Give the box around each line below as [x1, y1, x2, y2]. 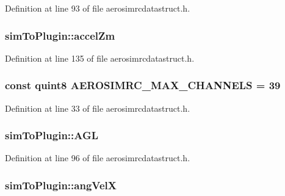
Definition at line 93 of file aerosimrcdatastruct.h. [5, 2, 190, 14]
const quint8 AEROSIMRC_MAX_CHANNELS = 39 [5, 78, 281, 93]
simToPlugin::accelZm [5, 27, 115, 43]
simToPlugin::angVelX [5, 177, 117, 192]
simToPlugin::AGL [5, 128, 99, 143]
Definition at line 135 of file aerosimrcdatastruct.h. [5, 51, 195, 64]
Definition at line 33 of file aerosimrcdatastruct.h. [5, 101, 190, 114]
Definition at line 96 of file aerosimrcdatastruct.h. [5, 151, 190, 164]
